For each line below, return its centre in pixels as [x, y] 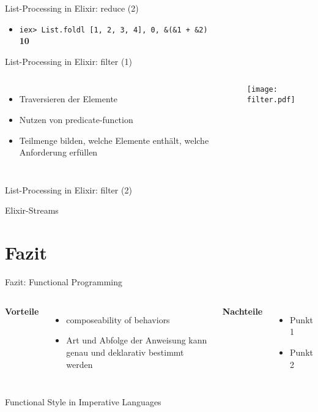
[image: [262, 90]
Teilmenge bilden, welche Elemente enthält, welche [114, 140]
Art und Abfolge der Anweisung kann [137, 340]
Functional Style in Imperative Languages [83, 402]
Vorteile [22, 311]
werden [79, 364]
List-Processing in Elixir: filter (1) [68, 61]
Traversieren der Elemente [68, 99]
